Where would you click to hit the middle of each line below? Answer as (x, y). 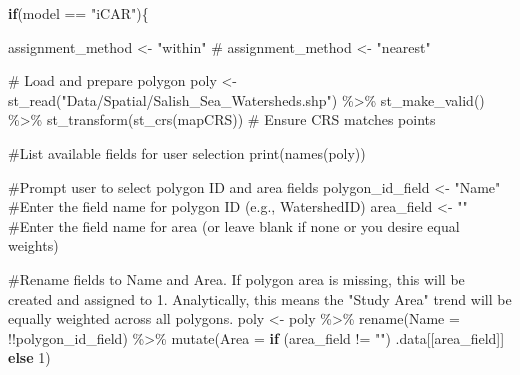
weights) (33, 245)
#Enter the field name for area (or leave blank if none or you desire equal (234, 225)
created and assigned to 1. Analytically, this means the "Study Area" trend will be (260, 298)
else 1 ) (29, 357)
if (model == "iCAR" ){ (78, 13)
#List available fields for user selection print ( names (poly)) (187, 152)
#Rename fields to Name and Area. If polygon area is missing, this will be (236, 278)
